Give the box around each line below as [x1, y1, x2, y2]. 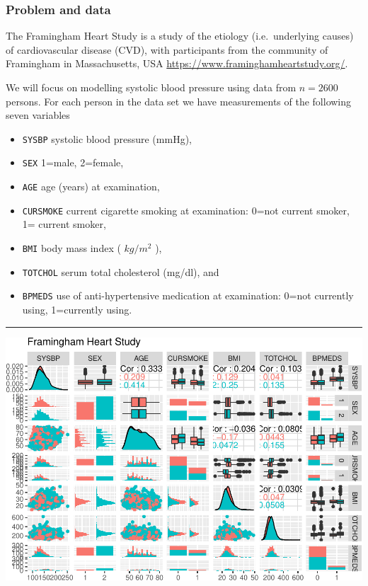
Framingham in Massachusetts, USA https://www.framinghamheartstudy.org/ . [6, 56, 348, 71]
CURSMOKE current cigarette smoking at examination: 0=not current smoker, [22, 202, 350, 217]
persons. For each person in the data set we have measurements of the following [6, 93, 352, 108]
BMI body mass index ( [22, 241, 121, 255]
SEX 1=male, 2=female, [22, 155, 124, 170]
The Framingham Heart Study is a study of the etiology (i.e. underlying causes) [6, 28, 354, 43]
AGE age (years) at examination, [22, 179, 160, 194]
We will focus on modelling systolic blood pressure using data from [6, 80, 297, 94]
